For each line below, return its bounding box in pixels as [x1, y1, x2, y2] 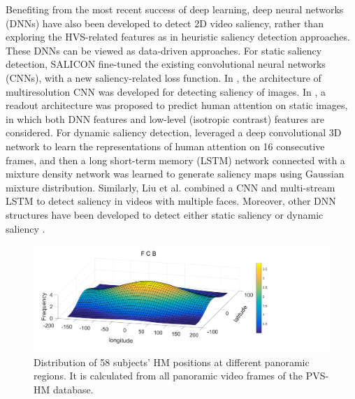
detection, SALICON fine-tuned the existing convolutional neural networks [6, 57, 326, 71]
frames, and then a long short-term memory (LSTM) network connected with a [6, 152, 345, 167]
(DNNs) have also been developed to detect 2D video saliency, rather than [6, 15, 324, 30]
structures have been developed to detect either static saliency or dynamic [6, 207, 324, 222]
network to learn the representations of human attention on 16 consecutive [6, 138, 325, 153]
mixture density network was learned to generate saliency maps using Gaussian [6, 166, 345, 181]
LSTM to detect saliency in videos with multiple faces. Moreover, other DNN [6, 194, 336, 208]
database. [52, 382, 94, 396]
